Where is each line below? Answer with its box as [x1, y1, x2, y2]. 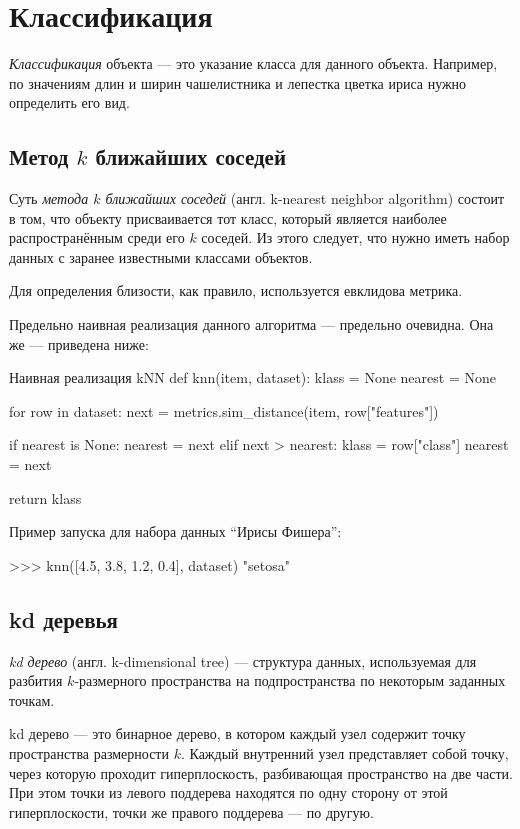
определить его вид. [9, 92, 130, 113]
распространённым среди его [9, 227, 185, 248]
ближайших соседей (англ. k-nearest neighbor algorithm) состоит [105, 188, 505, 209]
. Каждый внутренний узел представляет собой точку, [180, 743, 509, 763]
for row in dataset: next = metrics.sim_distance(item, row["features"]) [9, 400, 439, 421]
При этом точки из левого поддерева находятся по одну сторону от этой [9, 782, 448, 803]
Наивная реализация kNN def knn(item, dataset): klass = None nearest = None [9, 367, 496, 388]
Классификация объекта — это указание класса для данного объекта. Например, [9, 53, 498, 74]
